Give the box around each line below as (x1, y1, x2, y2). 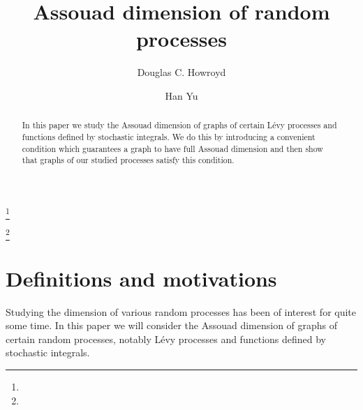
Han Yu (165, 88, 198, 102)
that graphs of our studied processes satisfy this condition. (22, 154, 235, 166)
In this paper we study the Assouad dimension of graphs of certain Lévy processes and (22, 119, 337, 131)
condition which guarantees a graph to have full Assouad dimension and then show (22, 142, 323, 154)
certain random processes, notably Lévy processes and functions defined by (6, 331, 327, 346)
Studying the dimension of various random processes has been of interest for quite (6, 304, 357, 319)
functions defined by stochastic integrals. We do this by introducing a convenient (22, 130, 316, 142)
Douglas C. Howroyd (137, 65, 226, 79)
